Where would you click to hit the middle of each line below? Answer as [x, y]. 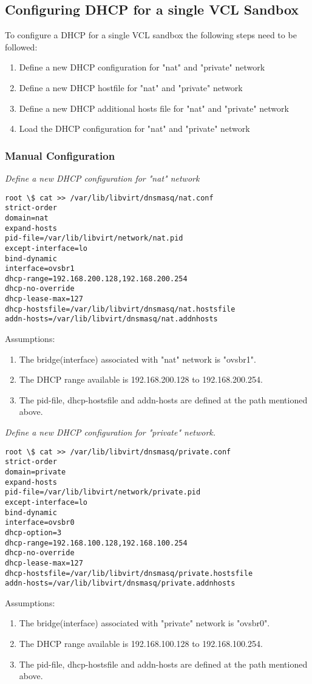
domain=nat [27, 218]
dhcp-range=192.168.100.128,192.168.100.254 [96, 543]
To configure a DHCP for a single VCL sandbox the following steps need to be [151, 35]
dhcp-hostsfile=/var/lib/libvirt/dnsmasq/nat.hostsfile [120, 309]
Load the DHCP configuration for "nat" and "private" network [134, 128]
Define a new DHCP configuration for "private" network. [110, 432]
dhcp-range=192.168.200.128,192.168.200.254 [96, 279]
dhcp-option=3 [33, 532]
